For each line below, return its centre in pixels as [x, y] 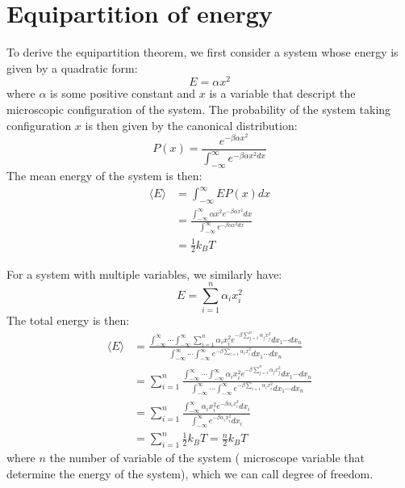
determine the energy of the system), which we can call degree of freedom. [190, 473]
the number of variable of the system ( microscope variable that [207, 458]
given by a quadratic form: [72, 67]
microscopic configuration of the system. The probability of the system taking [199, 109]
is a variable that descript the [282, 93]
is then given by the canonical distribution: [191, 125]
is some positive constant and [123, 93]
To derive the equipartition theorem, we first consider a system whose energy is [202, 52]
